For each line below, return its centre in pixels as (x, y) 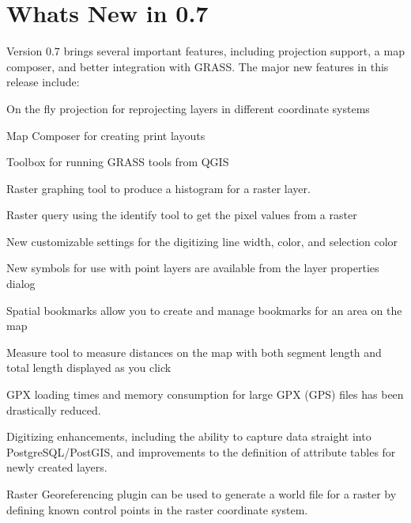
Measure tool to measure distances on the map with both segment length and (194, 352)
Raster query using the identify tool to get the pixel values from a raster (182, 215)
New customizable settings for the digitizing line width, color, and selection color (202, 241)
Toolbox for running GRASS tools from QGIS (118, 162)
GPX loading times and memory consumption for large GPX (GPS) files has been (205, 394)
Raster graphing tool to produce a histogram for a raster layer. (158, 188)
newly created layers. (57, 467)
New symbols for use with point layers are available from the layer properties (193, 268)
